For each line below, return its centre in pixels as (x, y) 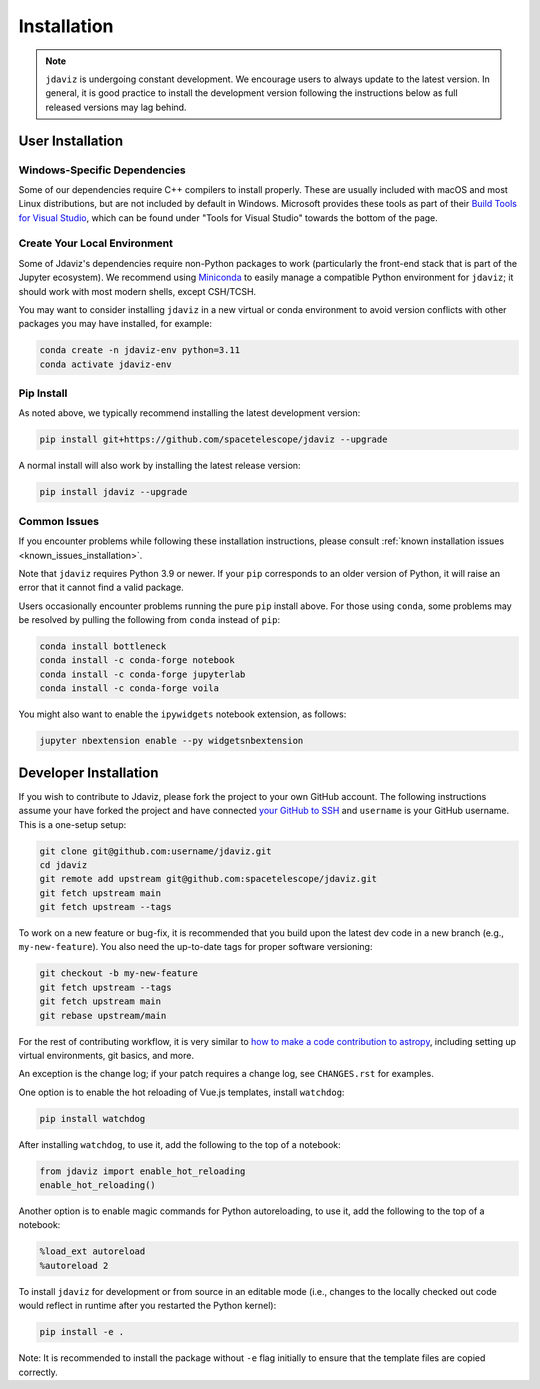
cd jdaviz (63, 864)
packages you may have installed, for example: (115, 324)
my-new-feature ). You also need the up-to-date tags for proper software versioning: (195, 947)
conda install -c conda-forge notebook (137, 660)
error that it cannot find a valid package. (101, 587)
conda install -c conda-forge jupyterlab (142, 674)
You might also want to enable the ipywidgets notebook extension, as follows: (182, 714)
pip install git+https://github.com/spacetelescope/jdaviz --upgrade (213, 439)
